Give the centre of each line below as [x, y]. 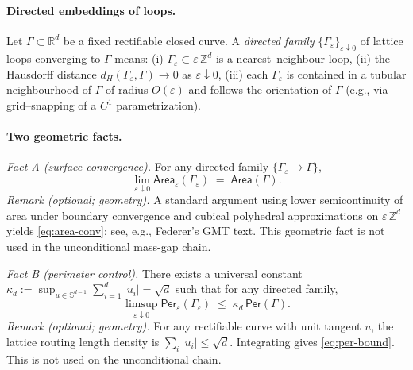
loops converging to [54, 58]
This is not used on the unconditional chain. [114, 358]
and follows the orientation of [260, 89]
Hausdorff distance [52, 73]
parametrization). [159, 105]
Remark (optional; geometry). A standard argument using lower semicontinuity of [205, 200]
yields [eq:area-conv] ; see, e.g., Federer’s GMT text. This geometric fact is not [196, 231]
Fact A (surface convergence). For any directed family [138, 166]
